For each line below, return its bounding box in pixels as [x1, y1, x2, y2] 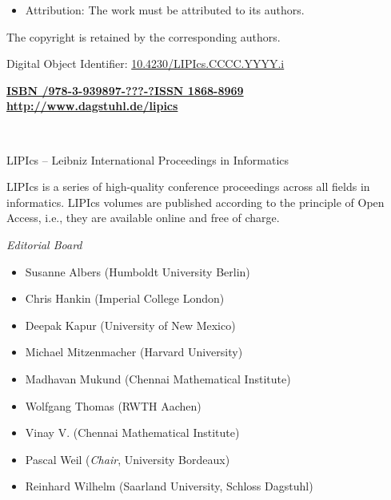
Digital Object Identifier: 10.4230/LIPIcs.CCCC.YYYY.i [6, 55, 285, 72]
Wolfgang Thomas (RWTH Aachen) [25, 397, 201, 414]
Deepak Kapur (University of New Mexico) [25, 316, 236, 333]
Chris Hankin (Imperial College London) [25, 290, 225, 307]
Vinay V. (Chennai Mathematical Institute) [25, 424, 240, 441]
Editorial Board [6, 236, 82, 252]
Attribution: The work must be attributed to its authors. [25, 2, 305, 18]
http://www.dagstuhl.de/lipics [6, 97, 178, 114]
